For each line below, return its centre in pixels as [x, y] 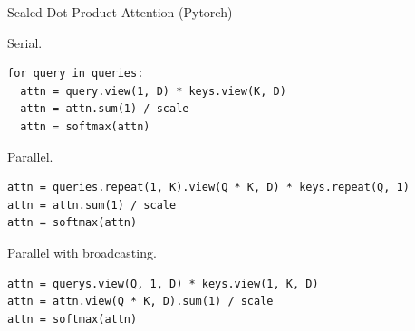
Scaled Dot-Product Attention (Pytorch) [120, 12]
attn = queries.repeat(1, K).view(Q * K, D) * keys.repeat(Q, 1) [208, 188]
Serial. [25, 42]
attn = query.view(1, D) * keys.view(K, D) [153, 91]
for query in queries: [76, 74]
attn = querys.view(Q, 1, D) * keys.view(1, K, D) [163, 284]
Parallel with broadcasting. [82, 252]
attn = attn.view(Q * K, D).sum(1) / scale [140, 302]
